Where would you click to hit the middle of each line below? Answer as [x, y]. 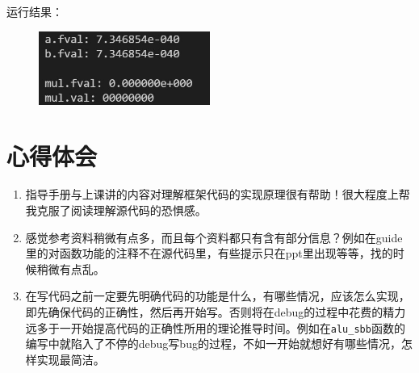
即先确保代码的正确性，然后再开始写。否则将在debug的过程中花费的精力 [216, 312]
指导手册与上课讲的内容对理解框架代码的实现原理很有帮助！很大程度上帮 [218, 194]
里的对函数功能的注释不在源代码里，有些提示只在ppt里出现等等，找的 [209, 253]
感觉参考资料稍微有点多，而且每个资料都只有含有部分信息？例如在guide [214, 237]
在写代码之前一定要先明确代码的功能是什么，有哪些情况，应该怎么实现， [218, 296]
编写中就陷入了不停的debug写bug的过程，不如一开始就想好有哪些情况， [213, 344]
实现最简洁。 [71, 359]
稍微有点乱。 [71, 268]
